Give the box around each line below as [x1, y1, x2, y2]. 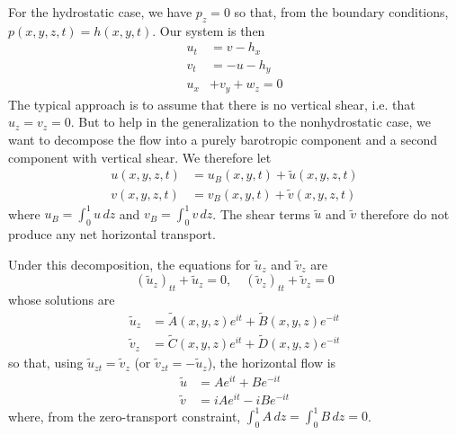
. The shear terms [212, 204, 310, 223]
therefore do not [360, 204, 450, 223]
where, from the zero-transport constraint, [8, 406, 241, 425]
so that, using [8, 353, 84, 372]
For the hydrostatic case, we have [8, 3, 192, 21]
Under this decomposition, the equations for [8, 254, 251, 273]
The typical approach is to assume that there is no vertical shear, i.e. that [8, 94, 416, 113]
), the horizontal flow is [207, 353, 336, 372]
